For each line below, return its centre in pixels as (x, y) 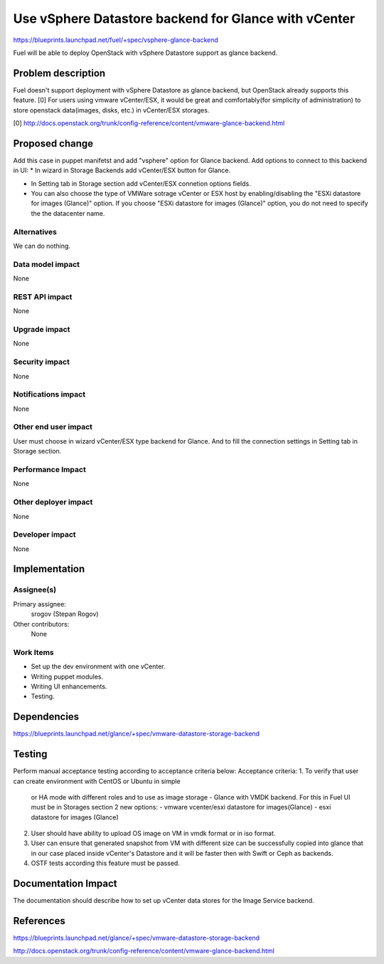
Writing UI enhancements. (69, 686)
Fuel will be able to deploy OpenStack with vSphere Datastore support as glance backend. (145, 53)
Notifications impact (49, 394)
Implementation (49, 569)
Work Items (33, 652)
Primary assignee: (40, 604)
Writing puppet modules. (67, 676)
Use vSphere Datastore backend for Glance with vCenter (184, 19)
